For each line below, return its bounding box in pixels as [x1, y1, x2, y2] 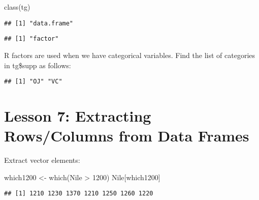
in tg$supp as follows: [4, 60, 71, 70]
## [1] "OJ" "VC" [4, 78, 62, 85]
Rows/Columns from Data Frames [4, 125, 249, 146]
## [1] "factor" [4, 35, 59, 43]
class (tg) [4, 2, 30, 12]
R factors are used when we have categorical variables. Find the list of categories [4, 49, 255, 60]
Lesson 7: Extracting [4, 105, 151, 126]
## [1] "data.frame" [4, 19, 74, 27]
